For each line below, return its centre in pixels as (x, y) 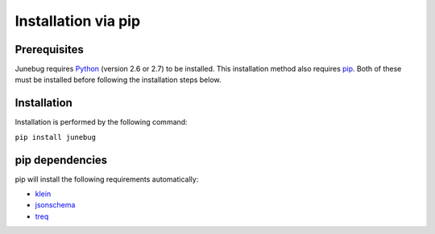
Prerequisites (49, 49)
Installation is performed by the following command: (101, 122)
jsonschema (55, 205)
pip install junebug (56, 137)
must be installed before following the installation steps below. (118, 80)
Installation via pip (78, 21)
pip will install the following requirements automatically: (107, 179)
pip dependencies (61, 160)
